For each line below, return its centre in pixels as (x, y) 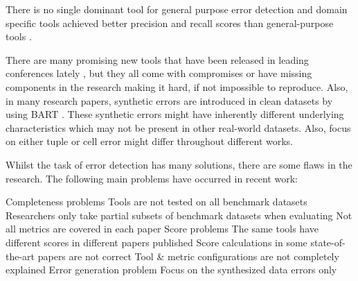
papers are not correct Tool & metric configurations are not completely (188, 256)
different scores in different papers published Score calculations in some (156, 242)
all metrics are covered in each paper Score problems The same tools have (162, 229)
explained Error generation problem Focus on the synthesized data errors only (171, 270)
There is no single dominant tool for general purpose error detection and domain (177, 9)
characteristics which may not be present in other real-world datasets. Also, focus (178, 127)
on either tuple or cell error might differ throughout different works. (150, 141)
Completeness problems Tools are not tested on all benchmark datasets (156, 202)
